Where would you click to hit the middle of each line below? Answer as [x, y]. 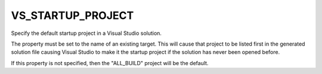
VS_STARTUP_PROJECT [72, 15]
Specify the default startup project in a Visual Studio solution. [86, 33]
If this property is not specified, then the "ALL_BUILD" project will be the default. [110, 63]
